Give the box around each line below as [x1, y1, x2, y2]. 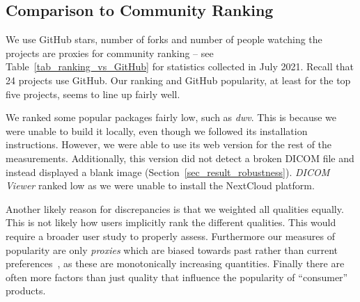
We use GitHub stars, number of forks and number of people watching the [6, 32, 322, 47]
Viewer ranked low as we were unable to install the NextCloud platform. [6, 178, 315, 193]
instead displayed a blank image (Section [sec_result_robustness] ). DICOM [6, 164, 330, 179]
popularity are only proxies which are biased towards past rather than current [6, 242, 338, 257]
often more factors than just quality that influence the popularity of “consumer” [6, 269, 348, 284]
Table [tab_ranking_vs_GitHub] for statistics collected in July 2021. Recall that [6, 59, 354, 74]
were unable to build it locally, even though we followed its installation [6, 123, 308, 138]
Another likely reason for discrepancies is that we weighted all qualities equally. [6, 201, 344, 216]
